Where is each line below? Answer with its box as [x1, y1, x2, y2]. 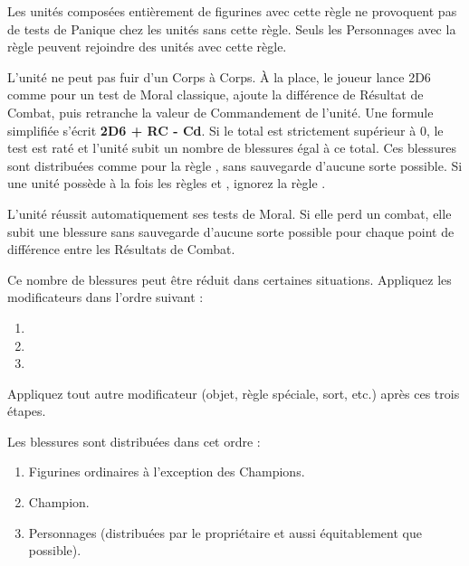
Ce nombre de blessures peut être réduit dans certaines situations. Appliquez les [7, 269, 452, 288]
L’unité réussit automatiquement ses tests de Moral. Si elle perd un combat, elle [7, 203, 452, 222]
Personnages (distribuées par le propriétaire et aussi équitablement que [28, 523, 422, 542]
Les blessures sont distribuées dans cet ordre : [7, 431, 261, 450]
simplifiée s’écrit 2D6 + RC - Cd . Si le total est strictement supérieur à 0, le [7, 120, 444, 139]
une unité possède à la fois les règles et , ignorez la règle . [7, 174, 326, 193]
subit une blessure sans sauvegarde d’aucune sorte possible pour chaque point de [7, 222, 455, 241]
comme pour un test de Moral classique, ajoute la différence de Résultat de [7, 85, 424, 104]
